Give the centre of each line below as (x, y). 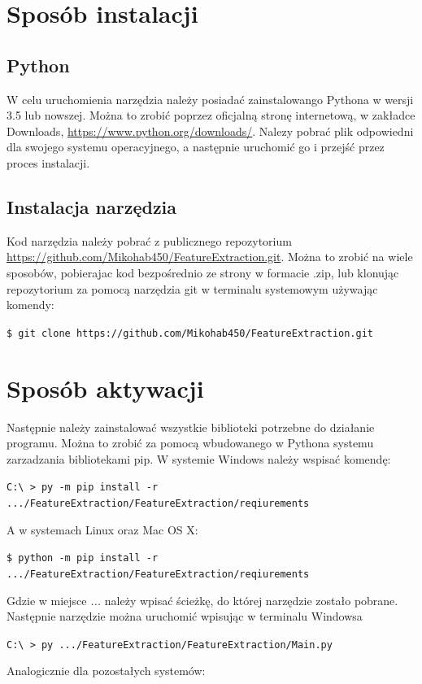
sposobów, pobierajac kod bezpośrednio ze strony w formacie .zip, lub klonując (203, 272)
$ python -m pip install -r (83, 558)
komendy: (30, 305)
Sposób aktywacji (105, 388)
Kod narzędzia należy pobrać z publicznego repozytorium (149, 240)
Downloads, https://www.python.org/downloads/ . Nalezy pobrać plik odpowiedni (210, 131)
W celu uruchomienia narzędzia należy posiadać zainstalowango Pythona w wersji (210, 99)
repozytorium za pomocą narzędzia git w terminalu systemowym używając (192, 288)
